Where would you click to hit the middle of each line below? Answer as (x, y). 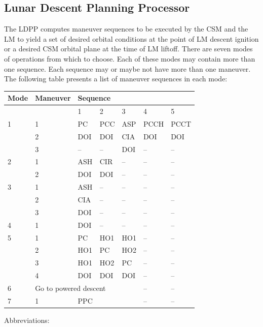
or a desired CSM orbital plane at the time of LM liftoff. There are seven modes (128, 49)
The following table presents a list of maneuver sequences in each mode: (116, 79)
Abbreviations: (27, 320)
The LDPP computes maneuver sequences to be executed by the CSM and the (126, 29)
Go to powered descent (70, 288)
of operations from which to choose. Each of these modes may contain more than (130, 58)
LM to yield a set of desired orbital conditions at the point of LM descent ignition (131, 38)
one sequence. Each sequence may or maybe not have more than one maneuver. (127, 68)
